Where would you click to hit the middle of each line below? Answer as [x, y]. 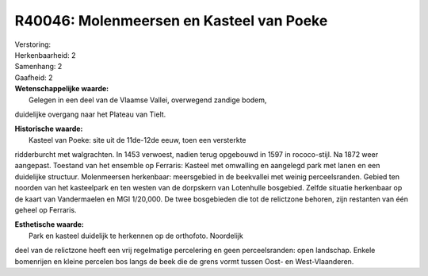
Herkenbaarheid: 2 [45, 55]
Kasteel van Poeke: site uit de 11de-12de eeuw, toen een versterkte [138, 140]
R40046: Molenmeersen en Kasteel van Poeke [171, 21]
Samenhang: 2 [38, 67]
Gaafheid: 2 [34, 77]
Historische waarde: [49, 129]
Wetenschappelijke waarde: [62, 89]
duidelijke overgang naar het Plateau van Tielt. [90, 114]
